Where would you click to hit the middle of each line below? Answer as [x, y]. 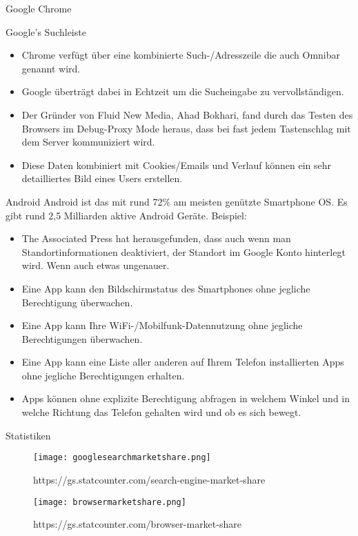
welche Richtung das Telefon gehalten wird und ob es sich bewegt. [161, 412]
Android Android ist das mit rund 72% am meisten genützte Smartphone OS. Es [177, 201]
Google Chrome [39, 8]
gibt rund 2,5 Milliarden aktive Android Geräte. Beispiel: [126, 215]
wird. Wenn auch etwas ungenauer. [96, 265]
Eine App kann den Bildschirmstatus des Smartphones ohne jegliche [166, 288]
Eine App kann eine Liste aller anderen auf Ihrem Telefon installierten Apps [183, 362]
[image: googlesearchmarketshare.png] [122, 458]
